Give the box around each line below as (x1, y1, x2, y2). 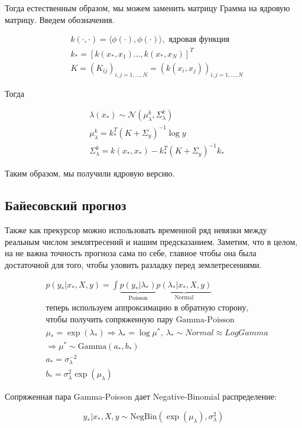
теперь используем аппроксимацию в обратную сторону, (46, 303, 249, 312)
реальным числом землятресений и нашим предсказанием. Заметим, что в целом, (5, 235, 298, 247)
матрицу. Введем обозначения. (5, 13, 115, 25)
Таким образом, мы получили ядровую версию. (5, 167, 175, 179)
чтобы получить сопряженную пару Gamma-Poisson (46, 315, 235, 324)
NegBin (130, 413, 157, 422)
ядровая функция (168, 35, 230, 44)
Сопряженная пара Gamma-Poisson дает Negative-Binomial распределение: (5, 390, 277, 403)
